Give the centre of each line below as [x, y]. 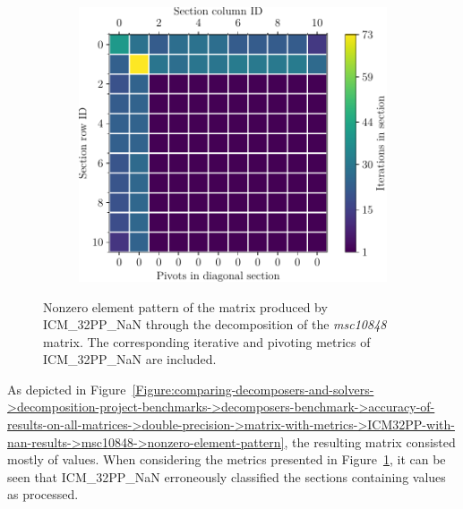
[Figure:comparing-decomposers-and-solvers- [253, 389]
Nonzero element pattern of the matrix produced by [185, 306]
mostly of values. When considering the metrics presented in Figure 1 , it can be [227, 459]
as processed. [43, 494]
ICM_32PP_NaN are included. [130, 359]
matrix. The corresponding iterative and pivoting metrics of [207, 341]
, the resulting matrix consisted [370, 441]
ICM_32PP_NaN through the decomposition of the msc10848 [215, 324]
